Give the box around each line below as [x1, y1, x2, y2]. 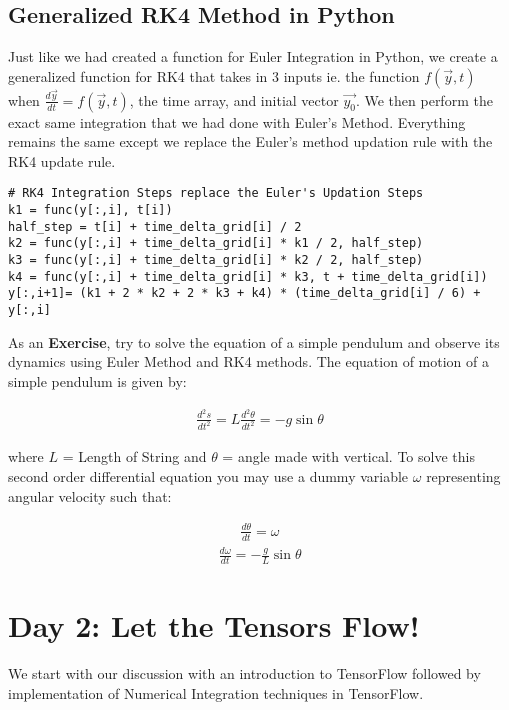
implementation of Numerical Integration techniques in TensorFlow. [8, 682, 424, 703]
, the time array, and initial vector [129, 89, 339, 110]
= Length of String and [62, 446, 207, 467]
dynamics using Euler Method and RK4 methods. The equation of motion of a [8, 351, 489, 372]
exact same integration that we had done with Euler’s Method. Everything [8, 111, 466, 132]
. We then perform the [355, 89, 493, 110]
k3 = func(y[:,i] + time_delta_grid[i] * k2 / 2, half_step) [8, 253, 424, 268]
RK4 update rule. [8, 150, 116, 171]
